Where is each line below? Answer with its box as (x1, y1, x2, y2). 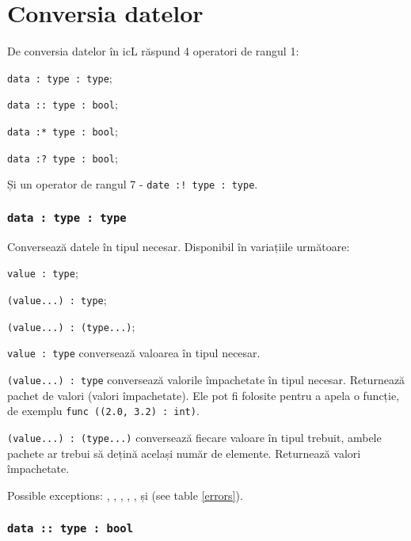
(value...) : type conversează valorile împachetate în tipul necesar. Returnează (7, 371, 405, 387)
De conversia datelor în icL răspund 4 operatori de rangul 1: (7, 43, 299, 59)
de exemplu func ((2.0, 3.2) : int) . (7, 402, 200, 419)
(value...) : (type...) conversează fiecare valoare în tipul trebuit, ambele (7, 429, 382, 445)
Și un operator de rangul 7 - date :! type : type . (7, 176, 258, 192)
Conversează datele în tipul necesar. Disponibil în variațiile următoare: (7, 238, 350, 254)
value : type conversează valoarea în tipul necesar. (7, 345, 261, 361)
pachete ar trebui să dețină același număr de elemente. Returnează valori (7, 444, 361, 461)
